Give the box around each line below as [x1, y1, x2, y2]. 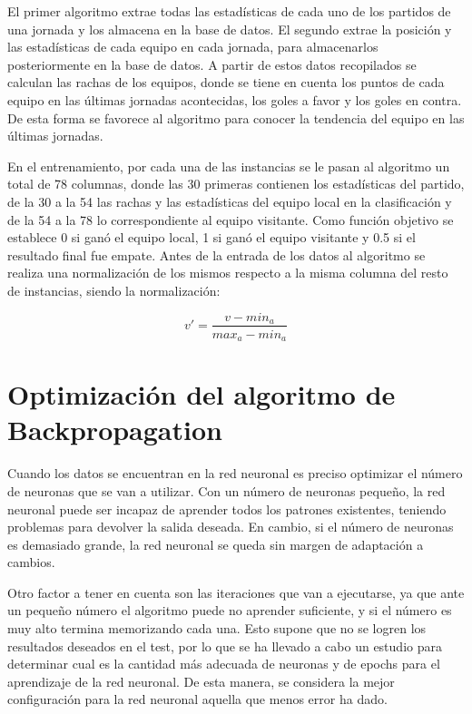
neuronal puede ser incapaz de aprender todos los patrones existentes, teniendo [7, 499, 447, 518]
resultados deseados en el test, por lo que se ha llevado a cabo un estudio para [7, 636, 442, 655]
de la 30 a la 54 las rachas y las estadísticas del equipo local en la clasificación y [7, 191, 452, 210]
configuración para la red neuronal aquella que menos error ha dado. [7, 690, 388, 709]
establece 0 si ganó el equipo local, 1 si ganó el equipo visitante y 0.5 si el [7, 228, 416, 247]
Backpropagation [7, 411, 222, 448]
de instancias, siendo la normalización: [7, 280, 221, 299]
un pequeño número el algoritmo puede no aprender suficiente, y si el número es [7, 601, 452, 620]
